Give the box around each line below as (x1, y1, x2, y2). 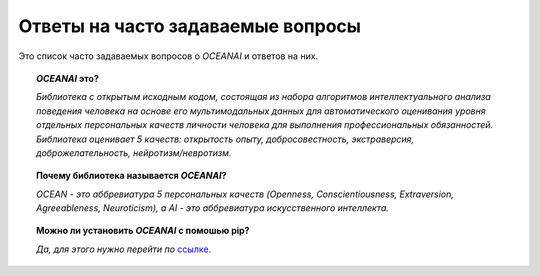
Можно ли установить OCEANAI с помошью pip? (36, 225, 250, 237)
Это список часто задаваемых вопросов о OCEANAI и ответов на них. (18, 50, 319, 62)
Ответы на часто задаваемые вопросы (18, 15, 362, 37)
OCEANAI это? (36, 72, 100, 84)
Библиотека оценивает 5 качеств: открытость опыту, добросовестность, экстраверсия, (36, 133, 415, 145)
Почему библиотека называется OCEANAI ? (36, 170, 227, 182)
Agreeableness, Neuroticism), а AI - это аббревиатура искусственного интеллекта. (36, 202, 390, 214)
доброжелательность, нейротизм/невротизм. (36, 146, 232, 159)
